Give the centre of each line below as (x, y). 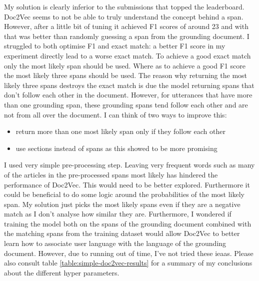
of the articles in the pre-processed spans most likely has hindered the (111, 174)
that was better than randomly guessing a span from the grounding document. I (127, 36)
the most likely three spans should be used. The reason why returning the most (126, 75)
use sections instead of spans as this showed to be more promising (116, 148)
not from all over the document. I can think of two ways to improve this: (115, 114)
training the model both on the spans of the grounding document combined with (128, 223)
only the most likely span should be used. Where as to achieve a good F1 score (125, 65)
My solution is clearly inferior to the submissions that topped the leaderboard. (124, 6)
